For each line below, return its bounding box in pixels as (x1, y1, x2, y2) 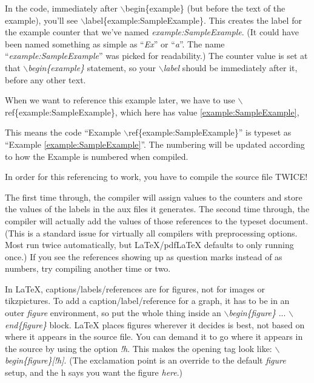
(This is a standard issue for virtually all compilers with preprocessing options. (5, 226, 298, 239)
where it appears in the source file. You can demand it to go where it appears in (5, 330, 303, 343)
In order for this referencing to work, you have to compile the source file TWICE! (5, 170, 308, 183)
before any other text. (5, 73, 86, 86)
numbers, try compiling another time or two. (5, 262, 171, 275)
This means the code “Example (5, 126, 121, 139)
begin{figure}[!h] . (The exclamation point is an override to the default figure (5, 354, 286, 367)
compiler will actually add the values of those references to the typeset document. (5, 214, 309, 227)
